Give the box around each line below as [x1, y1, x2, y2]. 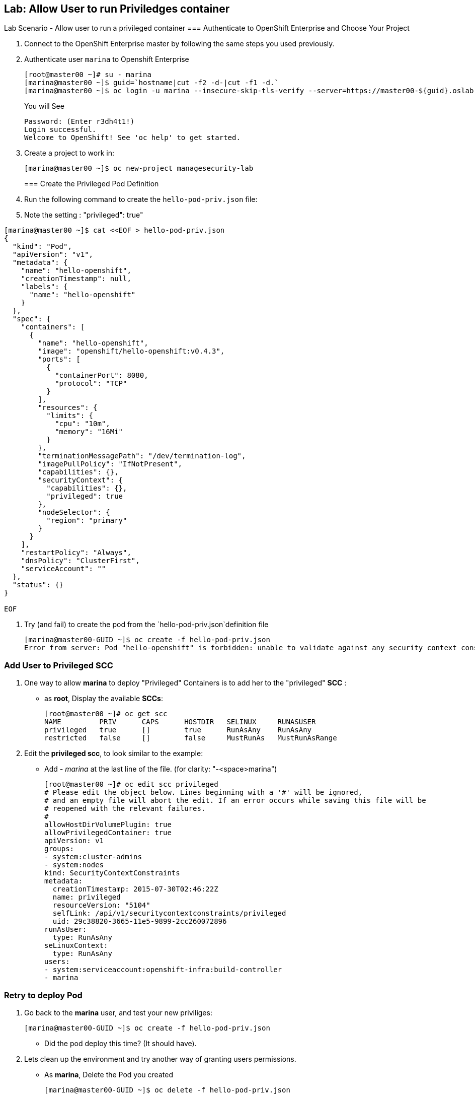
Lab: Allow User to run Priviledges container [4, 3, 230, 15]
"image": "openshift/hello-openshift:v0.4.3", [38, 347, 225, 356]
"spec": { [12, 315, 51, 323]
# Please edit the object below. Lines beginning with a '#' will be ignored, [44, 788, 363, 797]
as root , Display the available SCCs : [44, 694, 163, 703]
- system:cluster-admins [44, 853, 142, 861]
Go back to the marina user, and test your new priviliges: [24, 1008, 212, 1017]
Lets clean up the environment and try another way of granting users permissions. [24, 1054, 296, 1063]
